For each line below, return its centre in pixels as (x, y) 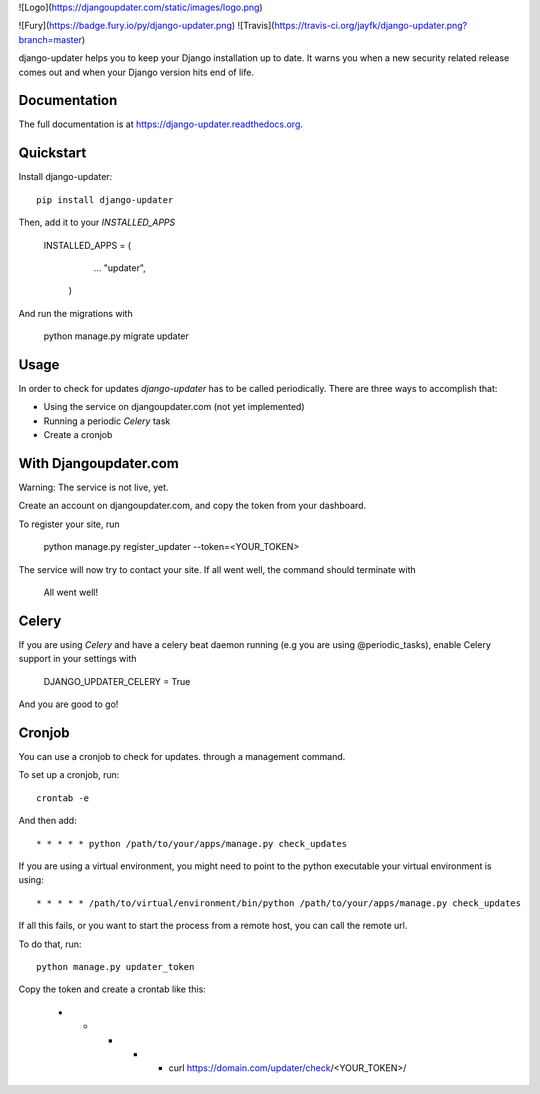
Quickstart (52, 153)
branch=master (50, 39)
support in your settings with (77, 659)
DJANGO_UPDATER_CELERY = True (117, 681)
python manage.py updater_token (115, 966)
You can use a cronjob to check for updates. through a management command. (182, 757)
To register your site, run (69, 524)
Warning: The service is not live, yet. (93, 487)
